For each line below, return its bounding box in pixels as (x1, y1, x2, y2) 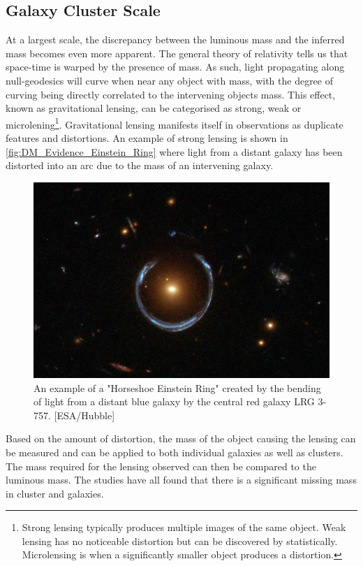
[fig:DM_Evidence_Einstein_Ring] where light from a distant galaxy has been (6, 144, 343, 159)
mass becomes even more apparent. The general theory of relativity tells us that (6, 45, 348, 60)
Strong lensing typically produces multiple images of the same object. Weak (22, 520, 346, 535)
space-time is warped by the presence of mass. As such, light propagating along (6, 59, 345, 74)
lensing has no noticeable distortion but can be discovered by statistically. (22, 533, 338, 548)
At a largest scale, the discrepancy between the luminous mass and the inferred (6, 32, 345, 47)
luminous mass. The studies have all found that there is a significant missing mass (6, 472, 357, 487)
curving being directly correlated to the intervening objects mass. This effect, (6, 87, 336, 101)
